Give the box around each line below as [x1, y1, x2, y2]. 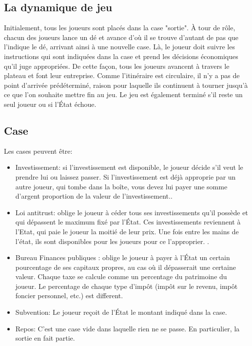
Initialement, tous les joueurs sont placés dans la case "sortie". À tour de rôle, [4, 22, 235, 33]
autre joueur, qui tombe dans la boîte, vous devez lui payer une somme [15, 181, 228, 191]
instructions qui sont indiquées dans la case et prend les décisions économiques [4, 51, 238, 61]
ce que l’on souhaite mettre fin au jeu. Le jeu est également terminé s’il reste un [4, 89, 243, 100]
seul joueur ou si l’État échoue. [4, 99, 97, 109]
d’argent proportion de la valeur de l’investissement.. [15, 191, 173, 201]
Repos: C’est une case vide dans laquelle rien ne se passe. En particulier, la [15, 323, 240, 333]
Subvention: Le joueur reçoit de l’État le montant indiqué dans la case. [15, 307, 227, 317]
